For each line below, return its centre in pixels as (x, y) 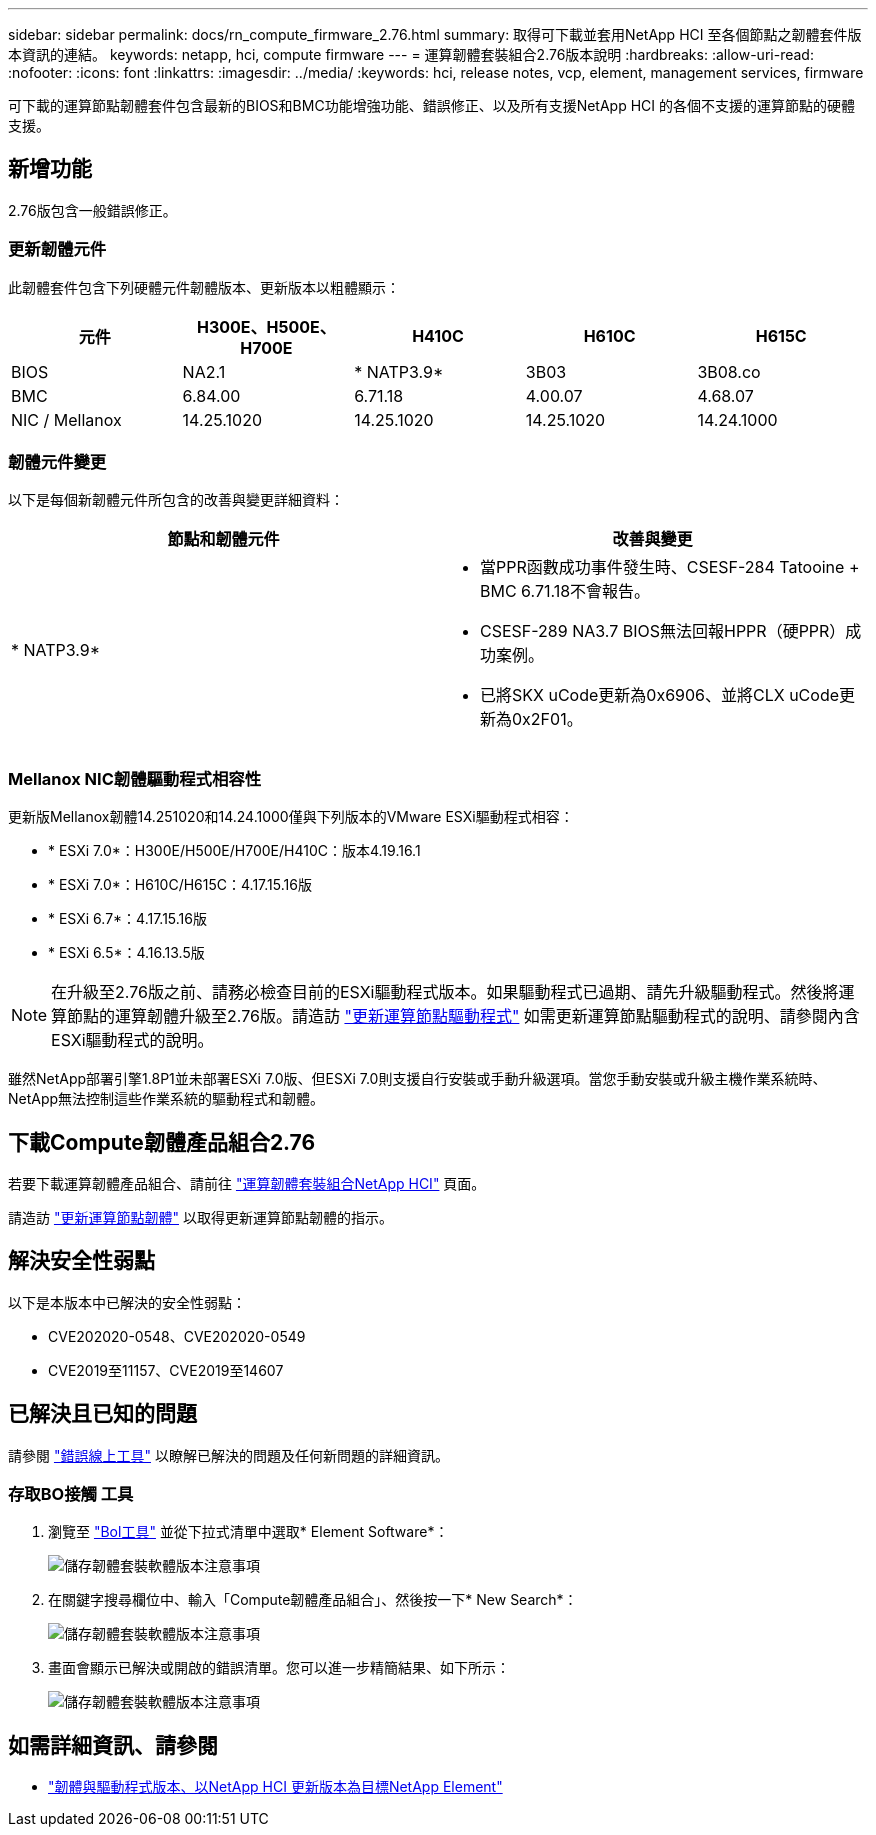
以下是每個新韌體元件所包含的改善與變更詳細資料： (176, 500)
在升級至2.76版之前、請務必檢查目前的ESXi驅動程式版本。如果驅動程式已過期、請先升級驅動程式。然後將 (445, 992)
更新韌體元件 (57, 249)
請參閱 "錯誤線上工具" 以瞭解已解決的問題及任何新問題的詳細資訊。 (228, 1455)
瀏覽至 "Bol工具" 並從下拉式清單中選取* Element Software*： (248, 1532)
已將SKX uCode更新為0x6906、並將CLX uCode (660, 695)
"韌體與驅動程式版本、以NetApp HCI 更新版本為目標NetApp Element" (275, 1787)
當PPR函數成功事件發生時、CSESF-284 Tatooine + (670, 567)
